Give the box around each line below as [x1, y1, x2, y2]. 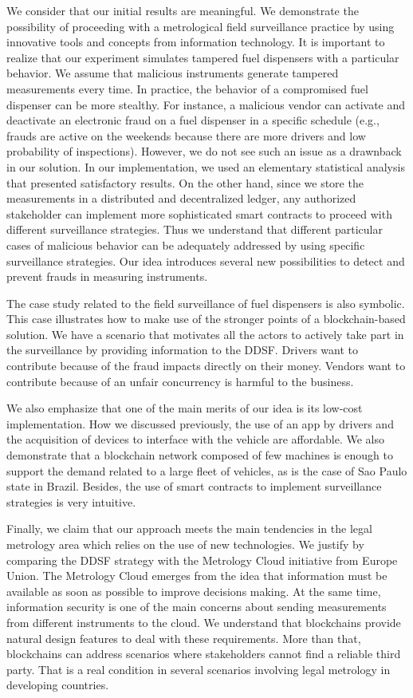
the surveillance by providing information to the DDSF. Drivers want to [6, 341, 358, 358]
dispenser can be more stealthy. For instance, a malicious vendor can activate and [6, 96, 406, 112]
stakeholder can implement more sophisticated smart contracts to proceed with [6, 205, 392, 222]
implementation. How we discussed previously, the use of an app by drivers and [6, 415, 394, 432]
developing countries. [6, 676, 109, 693]
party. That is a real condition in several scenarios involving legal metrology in [6, 661, 391, 677]
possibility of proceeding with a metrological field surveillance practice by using [6, 18, 395, 34]
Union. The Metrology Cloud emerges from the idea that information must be [6, 567, 387, 584]
